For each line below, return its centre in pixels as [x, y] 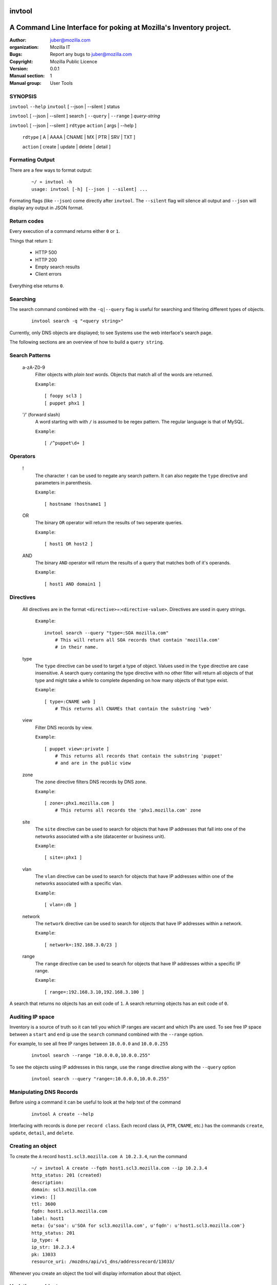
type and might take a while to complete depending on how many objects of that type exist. [132, 680]
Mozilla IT [60, 47]
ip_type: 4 [45, 1240]
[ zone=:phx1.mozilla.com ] [80, 803]
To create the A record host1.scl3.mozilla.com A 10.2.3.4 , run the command [98, 1156]
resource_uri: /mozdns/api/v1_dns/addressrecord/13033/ [103, 1262]
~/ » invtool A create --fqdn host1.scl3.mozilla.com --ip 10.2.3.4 [119, 1168]
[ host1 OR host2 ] [69, 544]
